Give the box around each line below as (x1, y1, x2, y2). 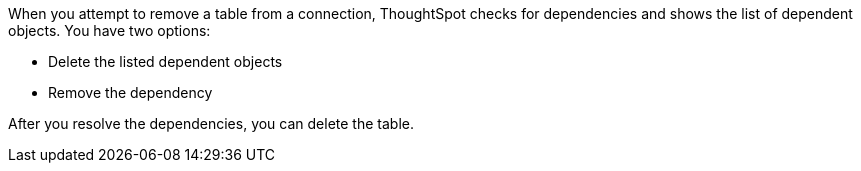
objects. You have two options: (8, 22, 211, 39)
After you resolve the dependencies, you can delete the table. (8, 115, 414, 132)
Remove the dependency (48, 84, 213, 101)
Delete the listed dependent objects (48, 53, 283, 70)
